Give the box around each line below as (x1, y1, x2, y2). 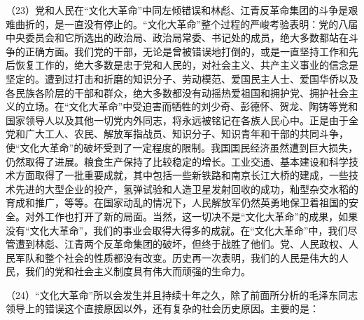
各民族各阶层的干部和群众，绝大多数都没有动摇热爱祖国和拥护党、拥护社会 (6, 85, 349, 100)
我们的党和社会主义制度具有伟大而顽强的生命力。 (24, 264, 246, 279)
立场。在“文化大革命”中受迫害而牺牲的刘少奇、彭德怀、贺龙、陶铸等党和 (24, 99, 358, 114)
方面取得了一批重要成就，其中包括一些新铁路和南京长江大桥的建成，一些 (15, 168, 349, 182)
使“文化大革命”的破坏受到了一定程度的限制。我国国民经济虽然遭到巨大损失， (6, 140, 358, 154)
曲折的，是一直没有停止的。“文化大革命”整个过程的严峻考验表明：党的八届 (15, 16, 358, 31)
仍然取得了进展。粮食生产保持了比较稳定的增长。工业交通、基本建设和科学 (6, 154, 349, 168)
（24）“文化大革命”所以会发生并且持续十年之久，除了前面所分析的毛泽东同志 (6, 287, 358, 302)
